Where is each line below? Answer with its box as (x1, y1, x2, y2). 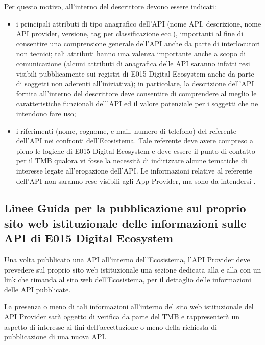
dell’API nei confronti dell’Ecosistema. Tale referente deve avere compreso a (16, 135, 254, 146)
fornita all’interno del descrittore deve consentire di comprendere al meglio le (16, 88, 257, 98)
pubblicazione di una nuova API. (4, 331, 107, 342)
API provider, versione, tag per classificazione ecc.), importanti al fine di (16, 28, 244, 39)
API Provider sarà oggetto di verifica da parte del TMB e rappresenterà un (4, 311, 240, 322)
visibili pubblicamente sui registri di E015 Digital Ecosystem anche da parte (16, 68, 254, 79)
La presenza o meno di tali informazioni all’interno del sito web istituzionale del (4, 301, 254, 312)
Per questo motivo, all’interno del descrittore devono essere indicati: (4, 1, 216, 11)
